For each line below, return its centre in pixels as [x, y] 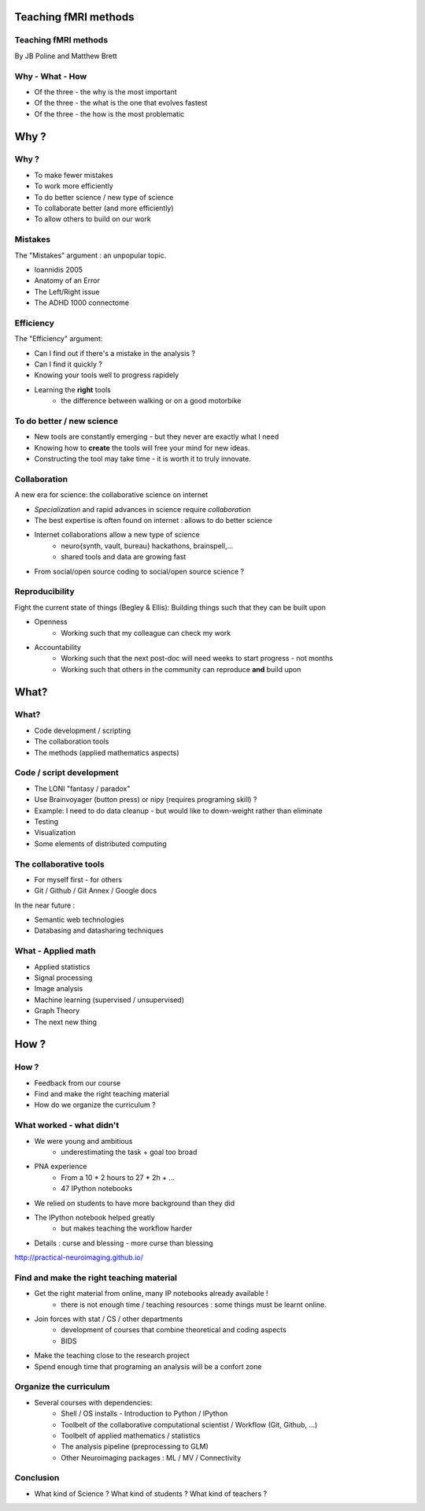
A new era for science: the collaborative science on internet [111, 495]
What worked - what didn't [67, 1125]
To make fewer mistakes [74, 175]
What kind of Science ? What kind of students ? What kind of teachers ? [151, 1494]
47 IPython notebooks [97, 1189]
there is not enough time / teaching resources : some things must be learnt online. [194, 1305]
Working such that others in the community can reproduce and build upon [181, 669]
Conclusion [37, 1478]
